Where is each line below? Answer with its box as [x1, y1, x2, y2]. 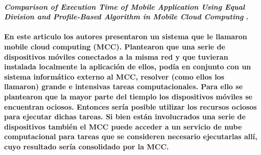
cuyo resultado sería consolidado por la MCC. [4, 141, 169, 151]
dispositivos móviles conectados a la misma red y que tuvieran [4, 51, 228, 62]
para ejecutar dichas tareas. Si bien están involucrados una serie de [4, 111, 246, 122]
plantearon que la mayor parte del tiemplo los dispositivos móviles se [4, 91, 252, 101]
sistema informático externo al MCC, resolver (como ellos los [4, 71, 225, 82]
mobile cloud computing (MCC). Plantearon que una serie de [4, 41, 225, 51]
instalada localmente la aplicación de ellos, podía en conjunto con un [4, 61, 251, 72]
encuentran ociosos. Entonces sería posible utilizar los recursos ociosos [4, 101, 257, 112]
